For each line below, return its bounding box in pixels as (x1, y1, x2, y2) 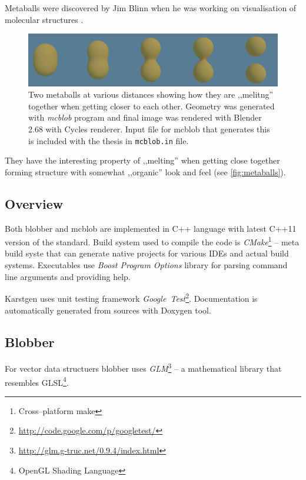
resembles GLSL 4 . (5, 374, 69, 388)
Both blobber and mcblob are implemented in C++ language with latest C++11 (5, 222, 297, 234)
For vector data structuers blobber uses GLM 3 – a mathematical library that (5, 361, 282, 374)
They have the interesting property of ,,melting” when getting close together (5, 154, 280, 166)
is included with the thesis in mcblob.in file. (28, 134, 189, 146)
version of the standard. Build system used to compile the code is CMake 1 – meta (5, 234, 300, 248)
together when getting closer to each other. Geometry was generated (28, 99, 275, 112)
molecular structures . (5, 13, 84, 25)
